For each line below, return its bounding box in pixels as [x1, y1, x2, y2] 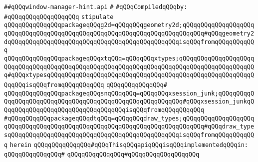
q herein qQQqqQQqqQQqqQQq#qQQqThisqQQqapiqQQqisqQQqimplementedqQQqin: [4, 141, 248, 148]
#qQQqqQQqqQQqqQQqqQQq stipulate [4, 13, 114, 20]
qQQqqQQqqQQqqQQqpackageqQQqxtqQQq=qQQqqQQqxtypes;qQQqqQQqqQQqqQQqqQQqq [4, 54, 255, 62]
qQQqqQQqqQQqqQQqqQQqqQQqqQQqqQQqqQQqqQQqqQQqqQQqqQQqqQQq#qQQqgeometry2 [4, 29, 255, 37]
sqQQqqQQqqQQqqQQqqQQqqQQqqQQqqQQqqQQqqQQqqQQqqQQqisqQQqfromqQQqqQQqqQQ [4, 131, 255, 138]
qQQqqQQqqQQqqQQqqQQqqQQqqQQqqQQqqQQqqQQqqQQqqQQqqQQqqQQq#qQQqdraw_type [4, 123, 255, 130]
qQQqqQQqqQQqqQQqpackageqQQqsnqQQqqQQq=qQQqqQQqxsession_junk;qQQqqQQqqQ [4, 89, 255, 97]
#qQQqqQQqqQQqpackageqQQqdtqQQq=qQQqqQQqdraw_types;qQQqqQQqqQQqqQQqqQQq [4, 114, 255, 122]
